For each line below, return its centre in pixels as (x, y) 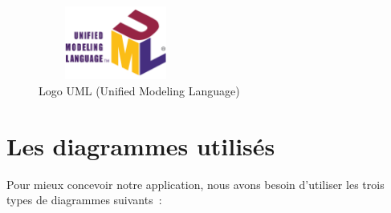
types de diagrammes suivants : (84, 200)
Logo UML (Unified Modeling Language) (139, 90)
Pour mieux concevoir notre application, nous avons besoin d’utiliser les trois (195, 184)
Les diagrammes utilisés (141, 145)
